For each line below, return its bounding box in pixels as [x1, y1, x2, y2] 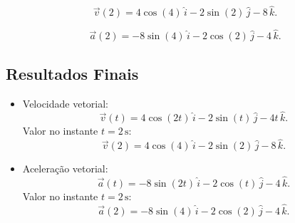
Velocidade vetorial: [22, 95, 109, 110]
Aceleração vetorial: [22, 161, 108, 176]
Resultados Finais [6, 62, 139, 84]
